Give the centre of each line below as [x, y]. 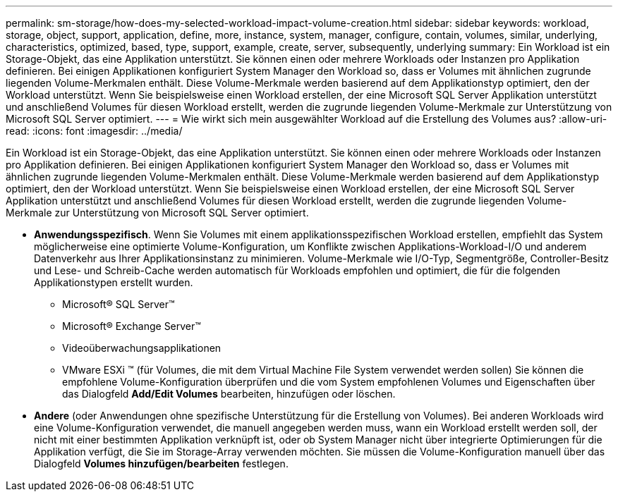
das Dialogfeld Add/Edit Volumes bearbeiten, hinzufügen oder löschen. [229, 394]
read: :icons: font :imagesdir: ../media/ [94, 131]
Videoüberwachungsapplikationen [142, 348]
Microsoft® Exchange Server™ [132, 326]
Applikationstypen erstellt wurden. [114, 282]
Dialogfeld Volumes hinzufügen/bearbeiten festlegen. [161, 464]
